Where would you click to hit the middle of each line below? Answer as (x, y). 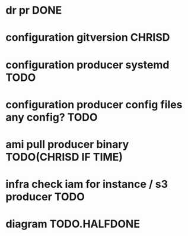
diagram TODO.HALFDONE (73, 224)
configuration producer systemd (87, 64)
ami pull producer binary (67, 144)
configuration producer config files (94, 104)
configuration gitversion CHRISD (88, 38)
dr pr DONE (34, 10)
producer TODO (45, 197)
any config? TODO (52, 117)
